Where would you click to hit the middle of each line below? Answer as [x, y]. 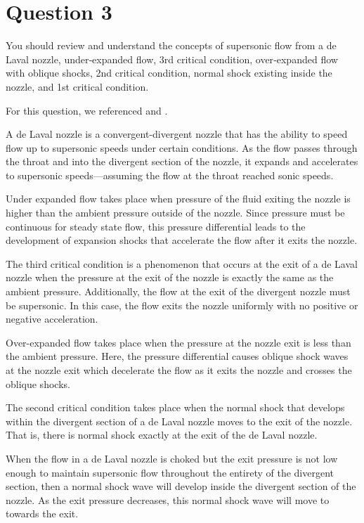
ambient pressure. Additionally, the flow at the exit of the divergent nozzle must [178, 291]
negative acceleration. [52, 319]
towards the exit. [42, 514]
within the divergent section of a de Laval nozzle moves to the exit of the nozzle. [179, 421]
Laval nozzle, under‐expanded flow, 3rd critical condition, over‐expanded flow [172, 59]
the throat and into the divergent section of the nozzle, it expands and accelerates [182, 161]
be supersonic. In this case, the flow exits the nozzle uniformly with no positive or [182, 305]
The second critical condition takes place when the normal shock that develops [175, 407]
